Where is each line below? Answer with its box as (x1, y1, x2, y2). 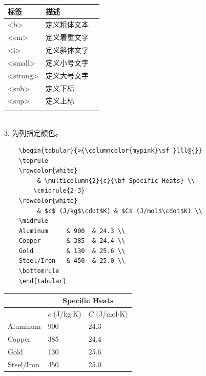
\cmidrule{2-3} (33, 187, 85, 195)
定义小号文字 (46, 57, 89, 68)
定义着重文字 (46, 32, 89, 43)
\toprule (18, 157, 48, 164)
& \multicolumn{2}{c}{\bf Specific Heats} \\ (37, 177, 195, 184)
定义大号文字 (46, 70, 89, 80)
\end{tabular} (18, 277, 67, 285)
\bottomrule (18, 267, 59, 275)
